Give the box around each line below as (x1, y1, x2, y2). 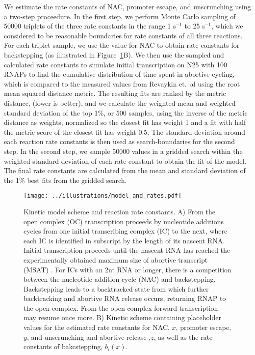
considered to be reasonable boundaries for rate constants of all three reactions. (4, 30, 243, 40)
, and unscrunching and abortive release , (26, 331, 151, 342)
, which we (211, 21, 243, 31)
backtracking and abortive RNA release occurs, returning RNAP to (24, 293, 226, 303)
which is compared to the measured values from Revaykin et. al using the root (4, 78, 240, 89)
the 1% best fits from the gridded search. (4, 175, 127, 185)
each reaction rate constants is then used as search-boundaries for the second (4, 136, 235, 147)
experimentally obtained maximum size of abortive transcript (24, 254, 208, 265)
